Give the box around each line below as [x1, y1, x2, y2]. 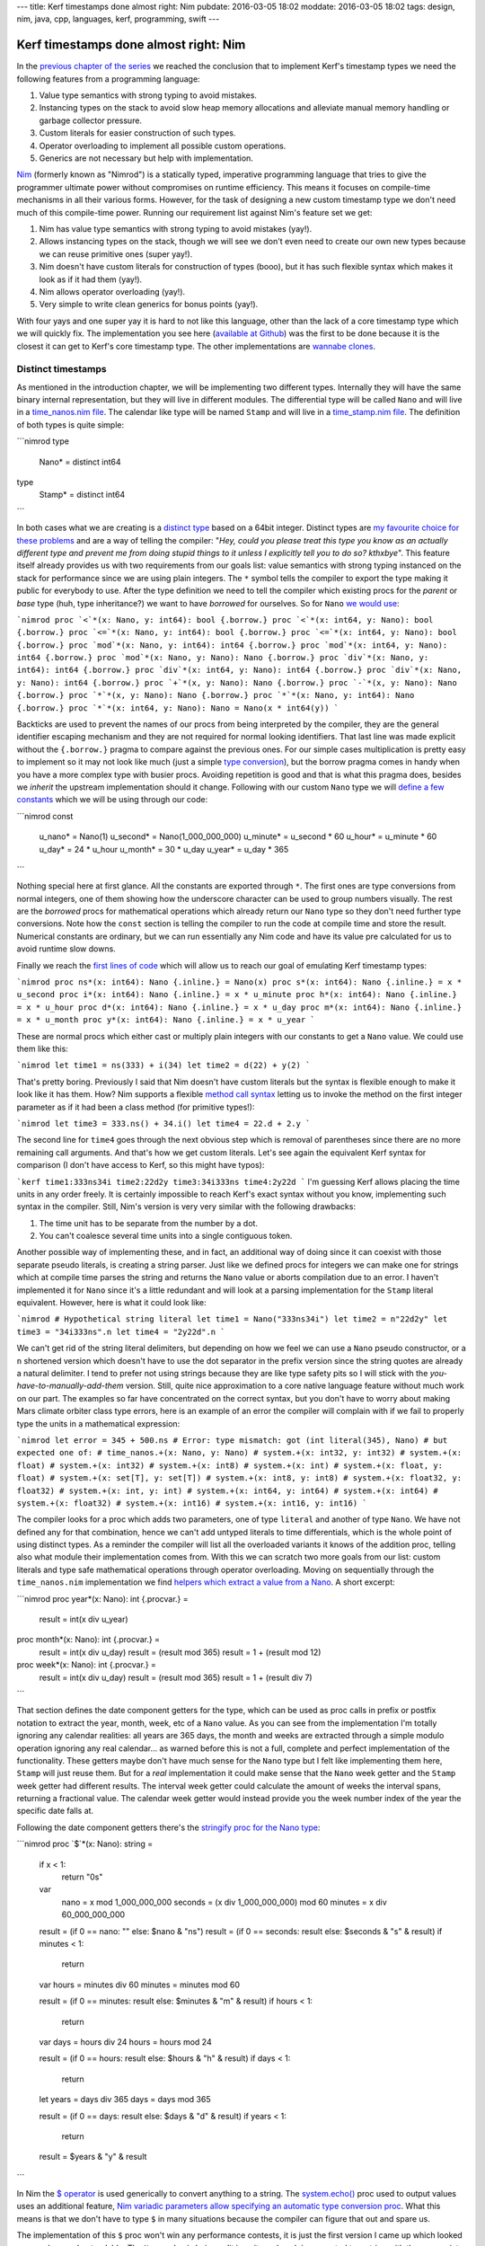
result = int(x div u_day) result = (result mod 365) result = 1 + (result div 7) [39, 1672, 313, 1683]
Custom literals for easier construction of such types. [39, 128, 236, 138]
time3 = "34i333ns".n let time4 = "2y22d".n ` [16, 1326, 225, 1337]
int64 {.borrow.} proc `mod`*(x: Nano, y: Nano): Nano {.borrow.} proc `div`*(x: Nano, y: [16, 652, 429, 663]
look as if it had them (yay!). [39, 274, 143, 285]
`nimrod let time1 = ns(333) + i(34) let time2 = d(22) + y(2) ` [16, 1060, 311, 1071]
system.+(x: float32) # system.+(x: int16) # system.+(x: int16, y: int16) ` [16, 1498, 367, 1508]
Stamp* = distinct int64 [39, 490, 126, 500]
